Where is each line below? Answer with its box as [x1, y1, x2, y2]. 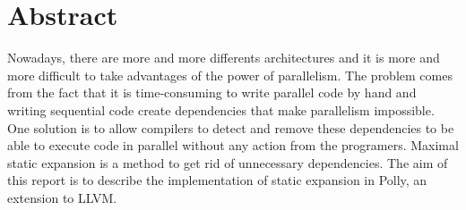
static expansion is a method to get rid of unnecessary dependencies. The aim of [7, 153, 448, 172]
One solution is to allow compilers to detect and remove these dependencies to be [7, 118, 454, 137]
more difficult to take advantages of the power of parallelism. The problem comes [7, 65, 453, 84]
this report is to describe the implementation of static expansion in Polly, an [7, 171, 427, 189]
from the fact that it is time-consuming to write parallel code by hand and [7, 83, 417, 102]
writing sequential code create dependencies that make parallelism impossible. [7, 100, 435, 119]
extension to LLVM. [7, 188, 117, 206]
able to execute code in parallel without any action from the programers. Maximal [7, 136, 459, 155]
